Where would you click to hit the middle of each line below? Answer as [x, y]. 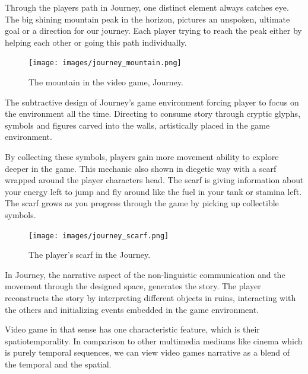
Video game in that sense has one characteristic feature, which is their [132, 329]
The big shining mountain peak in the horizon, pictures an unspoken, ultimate [147, 19]
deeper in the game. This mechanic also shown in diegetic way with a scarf [141, 168]
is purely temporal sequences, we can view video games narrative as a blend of [147, 352]
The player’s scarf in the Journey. [90, 255]
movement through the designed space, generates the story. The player [133, 286]
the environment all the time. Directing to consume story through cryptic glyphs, [153, 114]
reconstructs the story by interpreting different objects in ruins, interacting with [150, 298]
